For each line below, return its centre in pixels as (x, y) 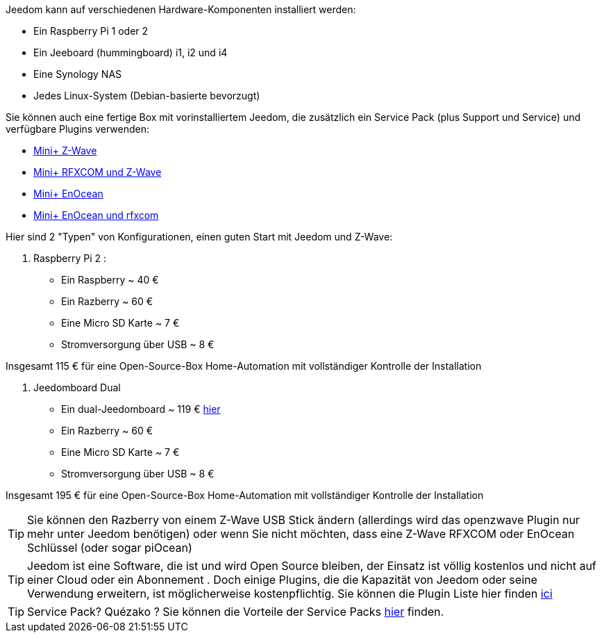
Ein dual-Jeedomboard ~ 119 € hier (141, 409)
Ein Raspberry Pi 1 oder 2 (91, 31)
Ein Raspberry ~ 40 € (110, 280)
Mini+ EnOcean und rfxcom (96, 215)
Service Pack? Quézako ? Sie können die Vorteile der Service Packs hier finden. (236, 612)
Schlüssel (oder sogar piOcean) (110, 548)
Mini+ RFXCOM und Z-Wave (98, 172)
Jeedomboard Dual (77, 387)
